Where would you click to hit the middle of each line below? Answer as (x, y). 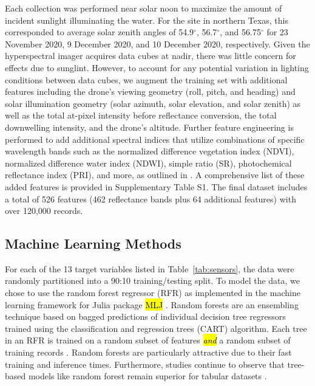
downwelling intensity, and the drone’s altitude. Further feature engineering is (149, 127)
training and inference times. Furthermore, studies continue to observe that (145, 364)
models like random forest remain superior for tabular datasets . (147, 376)
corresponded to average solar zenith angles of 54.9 (100, 32)
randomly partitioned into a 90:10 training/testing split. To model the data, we (153, 281)
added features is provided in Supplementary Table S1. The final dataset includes (156, 186)
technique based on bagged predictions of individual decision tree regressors (145, 316)
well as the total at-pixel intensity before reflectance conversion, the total (141, 115)
